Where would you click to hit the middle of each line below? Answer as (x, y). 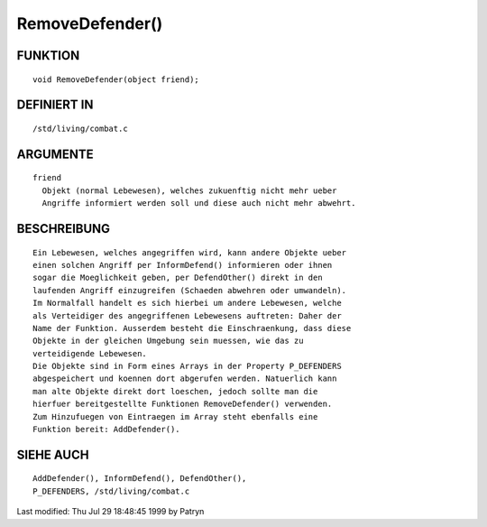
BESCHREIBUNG (64, 229)
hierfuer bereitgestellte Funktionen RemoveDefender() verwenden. (183, 404)
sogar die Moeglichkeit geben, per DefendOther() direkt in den (178, 278)
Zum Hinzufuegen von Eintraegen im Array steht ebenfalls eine (175, 416)
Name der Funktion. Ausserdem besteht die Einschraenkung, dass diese (192, 328)
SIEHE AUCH (53, 454)
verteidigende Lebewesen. (90, 353)
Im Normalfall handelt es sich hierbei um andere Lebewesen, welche (187, 303)
